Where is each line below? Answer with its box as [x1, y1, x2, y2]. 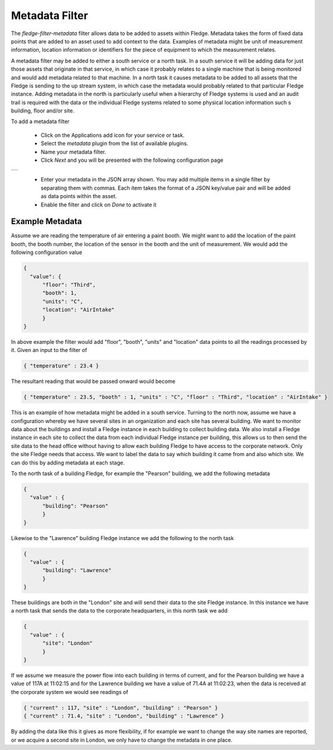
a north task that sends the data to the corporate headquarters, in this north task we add [11, 607, 228, 614]
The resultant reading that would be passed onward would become [11, 378, 175, 385]
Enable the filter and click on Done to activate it [40, 201, 157, 208]
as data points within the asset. [40, 193, 117, 200]
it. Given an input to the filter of [11, 347, 87, 354]
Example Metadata [11, 216, 83, 227]
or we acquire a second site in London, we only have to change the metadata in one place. [11, 736, 233, 743]
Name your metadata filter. [40, 148, 106, 155]
